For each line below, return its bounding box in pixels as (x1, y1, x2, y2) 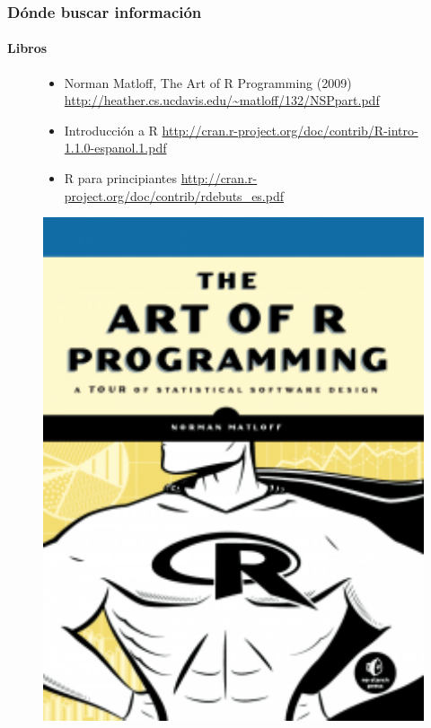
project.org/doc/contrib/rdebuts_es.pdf (64, 186, 284, 205)
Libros (7, 39, 48, 57)
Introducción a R (64, 120, 158, 139)
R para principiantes (64, 169, 177, 188)
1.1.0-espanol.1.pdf (64, 138, 167, 157)
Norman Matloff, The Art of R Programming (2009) (64, 73, 352, 92)
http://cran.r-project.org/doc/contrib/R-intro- (162, 120, 418, 139)
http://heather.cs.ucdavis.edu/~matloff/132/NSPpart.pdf (64, 91, 380, 110)
